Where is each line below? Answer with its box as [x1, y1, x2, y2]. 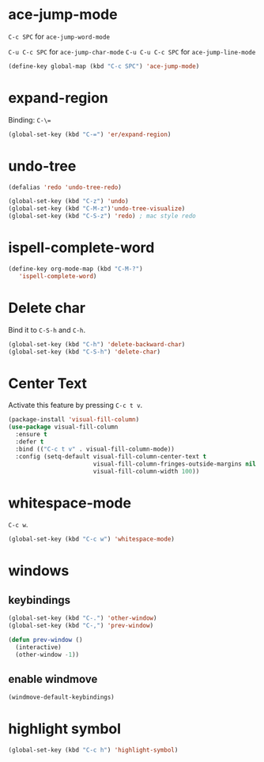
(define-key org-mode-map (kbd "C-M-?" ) [8, 265, 144, 273]
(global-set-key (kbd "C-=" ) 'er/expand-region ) [8, 130, 172, 138]
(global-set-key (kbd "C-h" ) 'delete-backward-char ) [8, 340, 186, 349]
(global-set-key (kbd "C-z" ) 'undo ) [8, 198, 129, 206]
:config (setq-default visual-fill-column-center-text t [15, 452, 207, 460]
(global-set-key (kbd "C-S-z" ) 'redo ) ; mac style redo [8, 212, 196, 221]
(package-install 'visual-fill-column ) [8, 416, 140, 424]
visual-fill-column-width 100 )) [92, 467, 200, 475]
